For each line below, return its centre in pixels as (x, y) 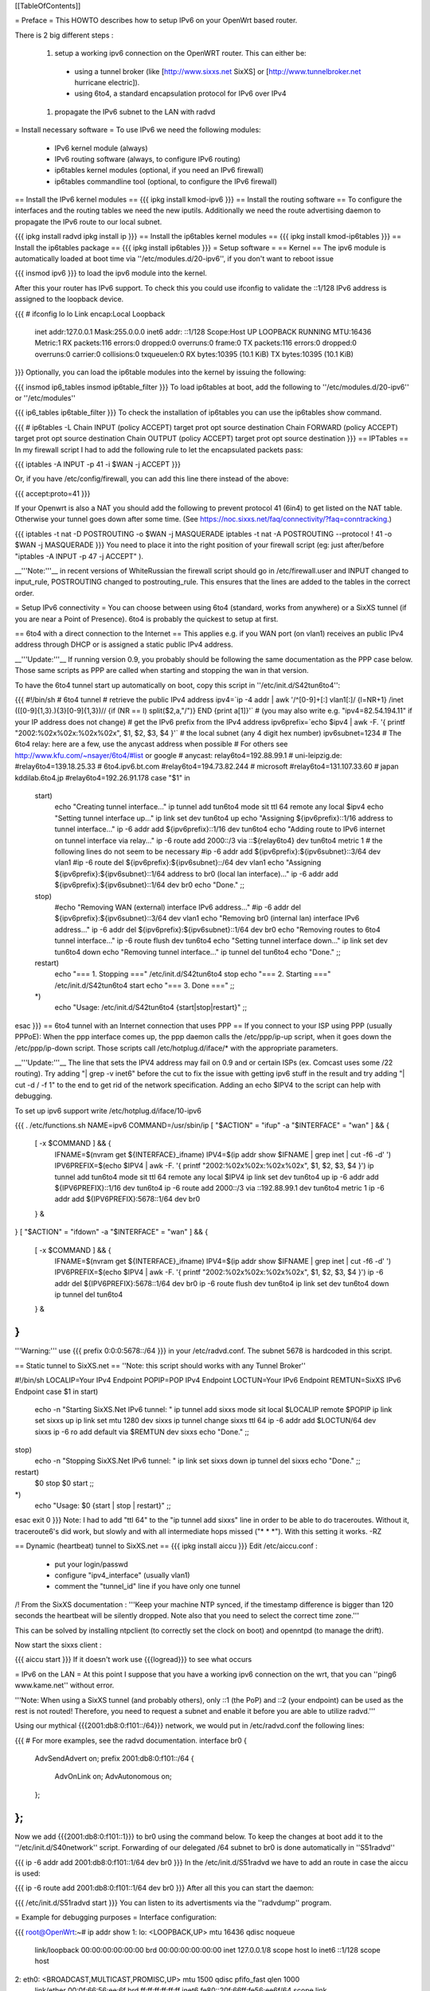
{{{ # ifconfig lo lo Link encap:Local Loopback (90, 314)
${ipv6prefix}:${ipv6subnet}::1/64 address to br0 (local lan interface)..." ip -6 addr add (196, 874)
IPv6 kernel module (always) (101, 148)
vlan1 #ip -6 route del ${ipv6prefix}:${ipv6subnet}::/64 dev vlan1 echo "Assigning (188, 863)
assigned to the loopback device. (69, 299)
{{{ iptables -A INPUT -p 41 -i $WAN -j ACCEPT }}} (98, 464)
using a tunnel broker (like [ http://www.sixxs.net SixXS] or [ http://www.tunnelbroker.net (218, 71)
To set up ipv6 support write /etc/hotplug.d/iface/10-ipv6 (108, 1110)
